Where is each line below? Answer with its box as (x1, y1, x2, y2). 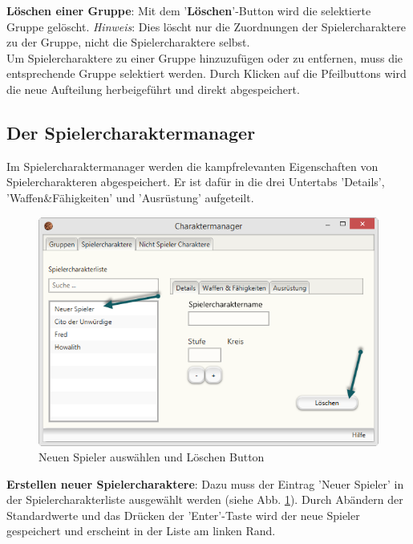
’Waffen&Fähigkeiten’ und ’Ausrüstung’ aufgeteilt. (6, 189, 254, 205)
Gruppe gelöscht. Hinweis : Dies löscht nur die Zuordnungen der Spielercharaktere (6, 18, 406, 35)
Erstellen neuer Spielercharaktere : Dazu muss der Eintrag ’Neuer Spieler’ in (6, 475, 404, 492)
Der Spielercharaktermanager (6, 120, 256, 144)
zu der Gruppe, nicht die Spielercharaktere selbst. (6, 34, 250, 51)
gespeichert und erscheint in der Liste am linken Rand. (6, 522, 276, 539)
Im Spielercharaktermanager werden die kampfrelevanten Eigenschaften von (6, 157, 379, 174)
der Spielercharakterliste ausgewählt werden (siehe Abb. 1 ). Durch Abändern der (6, 491, 403, 508)
